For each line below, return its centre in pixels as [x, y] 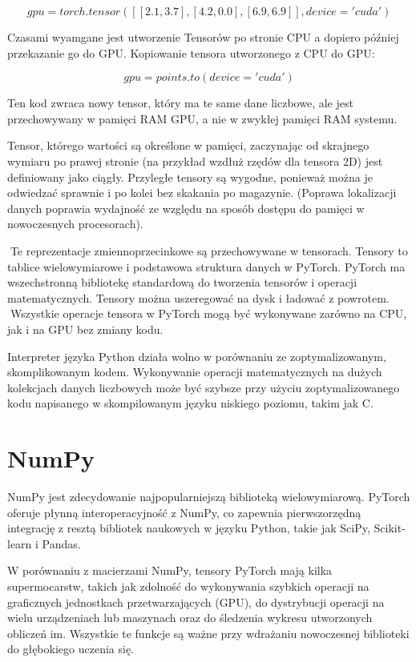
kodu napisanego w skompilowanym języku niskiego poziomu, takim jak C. [190, 403]
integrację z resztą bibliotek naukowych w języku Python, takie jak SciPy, [189, 528]
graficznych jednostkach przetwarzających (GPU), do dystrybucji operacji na [196, 602]
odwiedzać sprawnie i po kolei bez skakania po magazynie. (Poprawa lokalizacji [202, 193]
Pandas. [61, 543]
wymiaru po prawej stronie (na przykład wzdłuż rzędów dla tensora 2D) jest [195, 160]
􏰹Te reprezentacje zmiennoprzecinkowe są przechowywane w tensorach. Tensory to [208, 250]
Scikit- [390, 528]
